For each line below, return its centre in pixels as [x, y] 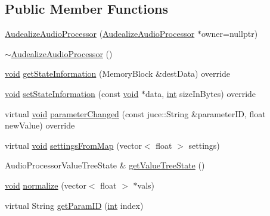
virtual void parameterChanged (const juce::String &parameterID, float [135, 113]
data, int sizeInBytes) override [201, 93]
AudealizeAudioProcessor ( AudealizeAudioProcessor [100, 34]
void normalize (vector [46, 185]
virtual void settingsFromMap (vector [73, 145]
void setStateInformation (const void [72, 93]
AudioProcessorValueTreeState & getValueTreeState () [105, 165]
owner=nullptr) [229, 34]
